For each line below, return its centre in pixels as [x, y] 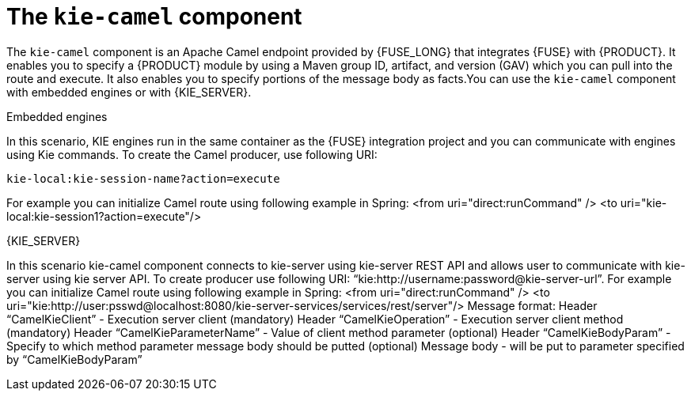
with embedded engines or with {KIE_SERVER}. [129, 92]
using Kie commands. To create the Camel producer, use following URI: [192, 154]
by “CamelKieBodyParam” [74, 359]
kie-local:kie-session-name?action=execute [143, 178]
